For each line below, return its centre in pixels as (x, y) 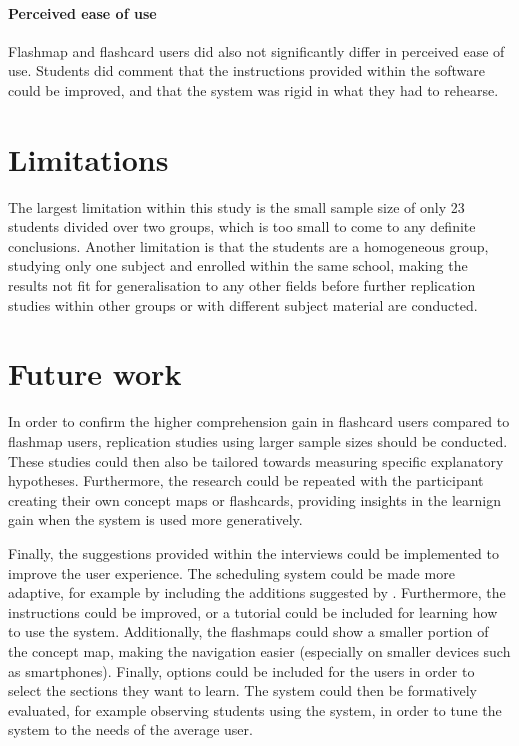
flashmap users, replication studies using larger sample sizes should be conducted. (258, 440)
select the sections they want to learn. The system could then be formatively (243, 690)
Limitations (88, 158)
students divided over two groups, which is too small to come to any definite (242, 226)
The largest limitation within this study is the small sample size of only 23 (236, 206)
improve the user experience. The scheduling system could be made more (231, 572)
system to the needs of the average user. (130, 729)
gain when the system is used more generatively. (155, 519)
